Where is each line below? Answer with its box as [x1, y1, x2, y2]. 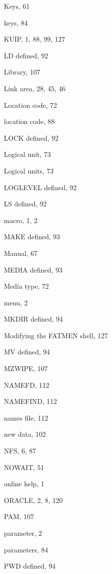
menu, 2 [4, 297, 28, 307]
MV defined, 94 [4, 347, 50, 357]
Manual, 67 [4, 248, 38, 258]
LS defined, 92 [4, 199, 47, 209]
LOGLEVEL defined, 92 [4, 182, 77, 192]
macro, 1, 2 [4, 215, 38, 225]
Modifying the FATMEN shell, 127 [4, 330, 108, 340]
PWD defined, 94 [4, 561, 56, 571]
